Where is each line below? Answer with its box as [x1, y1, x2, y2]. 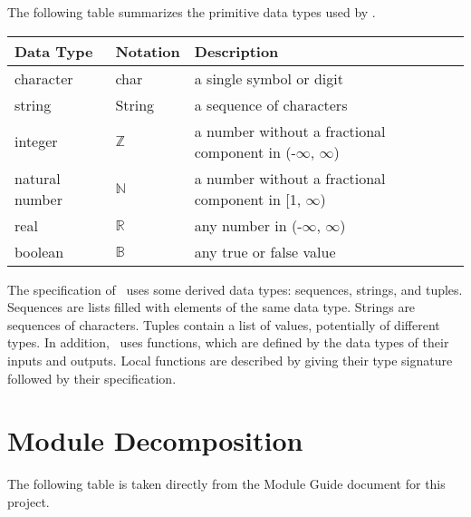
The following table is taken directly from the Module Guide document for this [7, 474, 446, 493]
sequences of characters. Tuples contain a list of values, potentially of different [7, 315, 440, 334]
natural [14, 167, 61, 189]
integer [14, 131, 58, 152]
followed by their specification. [7, 368, 177, 387]
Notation [115, 40, 180, 62]
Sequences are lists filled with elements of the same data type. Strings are [7, 298, 416, 317]
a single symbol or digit [194, 67, 343, 89]
